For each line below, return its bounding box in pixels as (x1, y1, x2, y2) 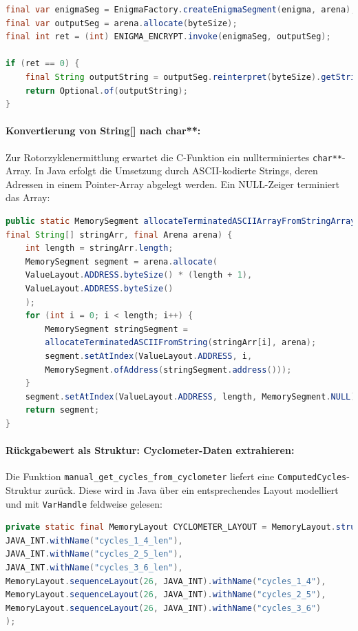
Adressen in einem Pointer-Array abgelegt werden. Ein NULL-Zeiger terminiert (6, 176, 340, 191)
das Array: (6, 190, 50, 205)
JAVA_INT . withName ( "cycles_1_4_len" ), (6, 535, 183, 546)
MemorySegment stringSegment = (45, 324, 188, 334)
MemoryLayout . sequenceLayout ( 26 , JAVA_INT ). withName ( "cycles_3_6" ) (6, 603, 322, 613)
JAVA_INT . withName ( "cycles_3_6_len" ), (6, 562, 183, 572)
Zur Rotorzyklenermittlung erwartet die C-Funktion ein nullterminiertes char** (6, 149, 343, 164)
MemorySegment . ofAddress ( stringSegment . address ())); (45, 364, 292, 375)
